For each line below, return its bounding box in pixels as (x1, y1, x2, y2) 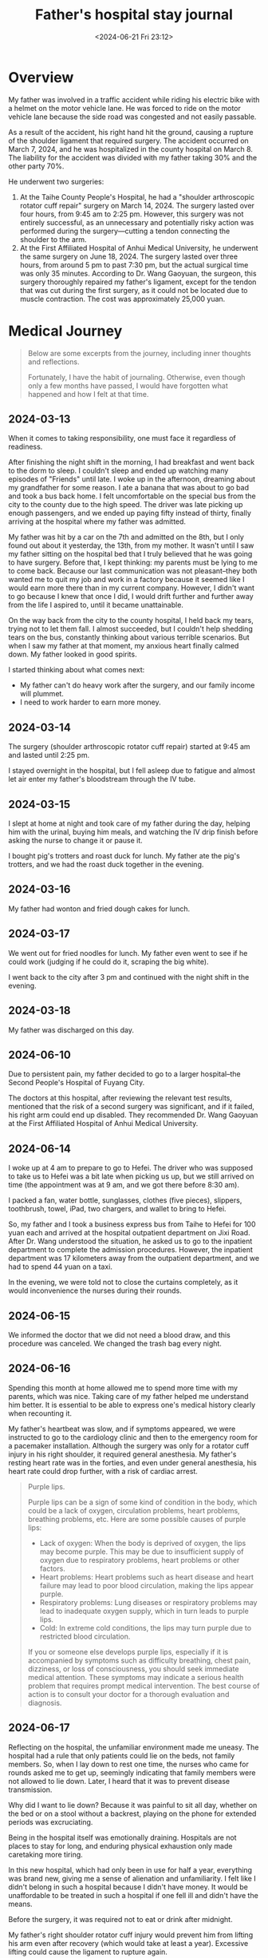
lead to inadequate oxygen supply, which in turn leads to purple (39, 1606, 249, 1615)
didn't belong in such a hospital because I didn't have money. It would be (8, 1882, 249, 1892)
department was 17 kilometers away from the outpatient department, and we (8, 1254, 260, 1263)
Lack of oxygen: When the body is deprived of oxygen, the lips (39, 1538, 246, 1548)
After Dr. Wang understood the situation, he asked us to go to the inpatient (8, 1236, 253, 1247)
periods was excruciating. (8, 1817, 93, 1826)
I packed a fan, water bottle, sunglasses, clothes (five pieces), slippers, (8, 1195, 242, 1205)
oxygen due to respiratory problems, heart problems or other (39, 1555, 240, 1564)
